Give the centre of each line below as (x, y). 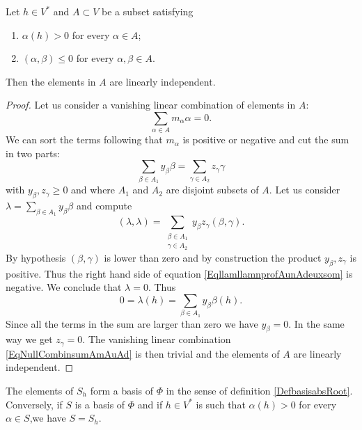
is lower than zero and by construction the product (213, 257)
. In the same (316, 323)
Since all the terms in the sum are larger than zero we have (132, 323)
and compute (104, 206)
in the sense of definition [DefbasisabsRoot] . (259, 390)
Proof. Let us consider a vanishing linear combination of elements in (151, 105)
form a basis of (122, 390)
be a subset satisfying (148, 11)
